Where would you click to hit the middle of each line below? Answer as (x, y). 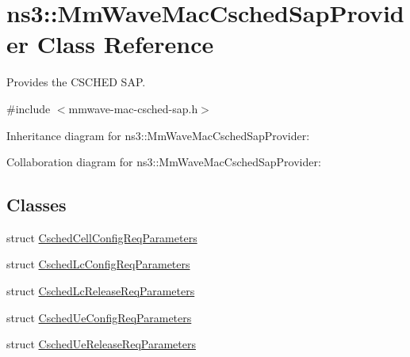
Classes (36, 205)
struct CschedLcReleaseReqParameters (101, 291)
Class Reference (125, 44)
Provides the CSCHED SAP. (76, 82)
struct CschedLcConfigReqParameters (98, 264)
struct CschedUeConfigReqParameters (99, 317)
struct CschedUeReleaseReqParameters (101, 344)
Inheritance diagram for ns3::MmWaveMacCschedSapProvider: (158, 135)
